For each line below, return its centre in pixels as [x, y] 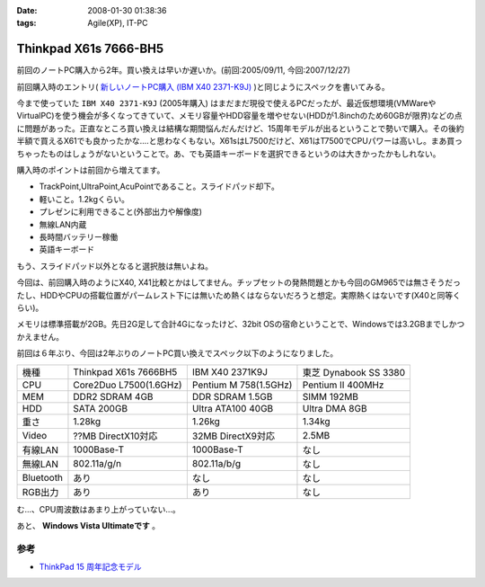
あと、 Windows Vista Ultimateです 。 [88, 525]
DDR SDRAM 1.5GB [232, 396]
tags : [26, 23]
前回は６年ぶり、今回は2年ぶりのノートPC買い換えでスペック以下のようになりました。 [177, 353]
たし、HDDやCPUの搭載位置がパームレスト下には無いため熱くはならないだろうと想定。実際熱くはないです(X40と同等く [239, 295]
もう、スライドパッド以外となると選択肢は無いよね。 [115, 266]
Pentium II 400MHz [343, 385]
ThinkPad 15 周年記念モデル [90, 567]
